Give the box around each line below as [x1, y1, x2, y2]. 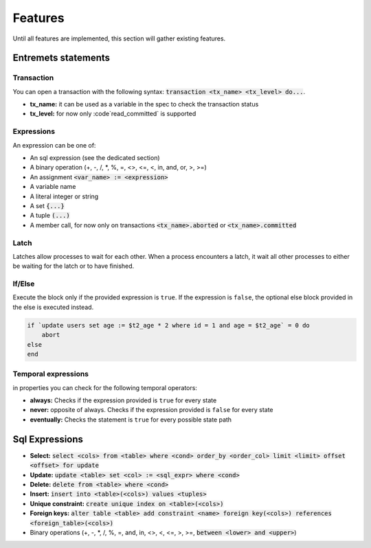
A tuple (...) [30, 212, 70, 220]
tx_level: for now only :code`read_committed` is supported [30, 110, 196, 118]
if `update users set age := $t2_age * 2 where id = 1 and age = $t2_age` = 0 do [27, 321, 311, 329]
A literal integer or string [30, 192, 99, 201]
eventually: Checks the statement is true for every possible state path [30, 415, 232, 424]
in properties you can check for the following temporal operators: [12, 383, 197, 391]
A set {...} [30, 201, 65, 209]
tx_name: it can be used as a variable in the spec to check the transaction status [30, 100, 259, 109]
